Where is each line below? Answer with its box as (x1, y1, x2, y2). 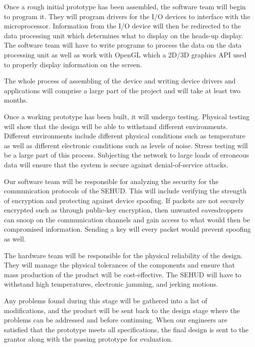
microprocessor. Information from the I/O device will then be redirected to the (4, 21, 241, 31)
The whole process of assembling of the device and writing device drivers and (4, 76, 236, 86)
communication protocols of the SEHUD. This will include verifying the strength (4, 186, 247, 196)
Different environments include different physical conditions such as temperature (4, 131, 246, 141)
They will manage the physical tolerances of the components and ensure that (4, 260, 235, 270)
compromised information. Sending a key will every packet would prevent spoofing (4, 224, 251, 234)
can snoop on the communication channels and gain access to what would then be (4, 214, 250, 224)
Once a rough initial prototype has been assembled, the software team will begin (4, 1, 246, 11)
